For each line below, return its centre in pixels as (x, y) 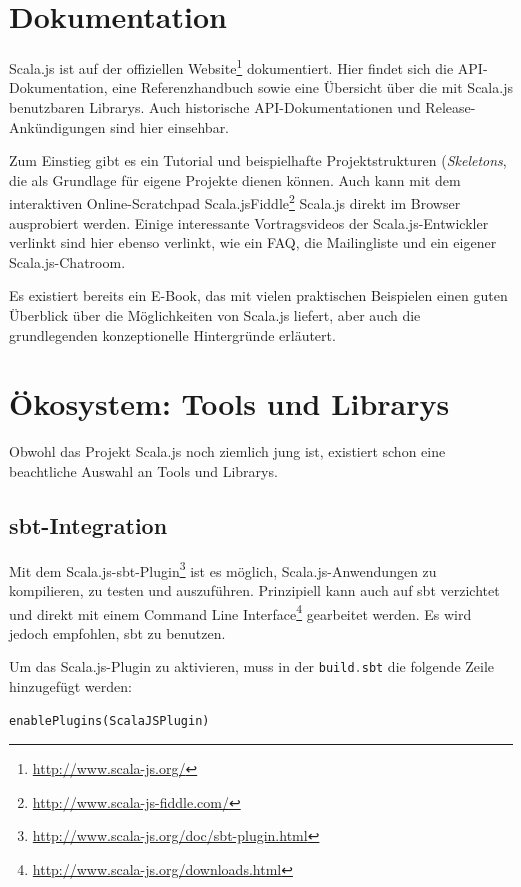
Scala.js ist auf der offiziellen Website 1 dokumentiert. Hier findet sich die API (246, 66)
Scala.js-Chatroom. (67, 261)
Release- (450, 106)
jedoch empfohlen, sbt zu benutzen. (117, 632)
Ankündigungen (57, 126)
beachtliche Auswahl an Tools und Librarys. (143, 470)
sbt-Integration (88, 524)
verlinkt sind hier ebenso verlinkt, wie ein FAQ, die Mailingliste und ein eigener (253, 242)
